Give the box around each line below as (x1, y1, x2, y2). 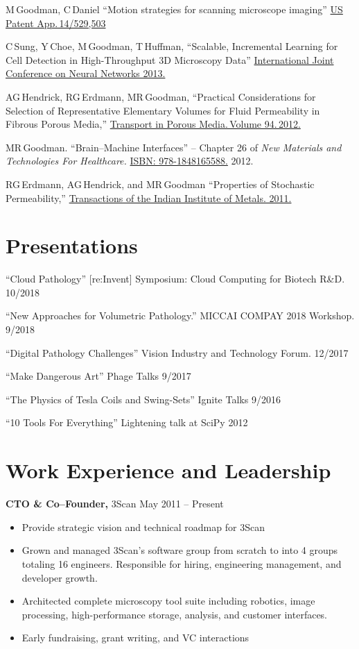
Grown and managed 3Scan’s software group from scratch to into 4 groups (21, 543, 338, 557)
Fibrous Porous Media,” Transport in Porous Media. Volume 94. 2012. (6, 117, 301, 131)
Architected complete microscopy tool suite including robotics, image (21, 593, 315, 608)
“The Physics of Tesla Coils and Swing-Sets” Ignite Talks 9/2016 (6, 391, 281, 406)
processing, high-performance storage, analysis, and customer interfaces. (21, 607, 328, 621)
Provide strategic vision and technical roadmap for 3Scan (21, 519, 265, 534)
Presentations (6, 231, 138, 260)
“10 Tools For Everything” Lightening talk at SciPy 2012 (6, 415, 248, 430)
